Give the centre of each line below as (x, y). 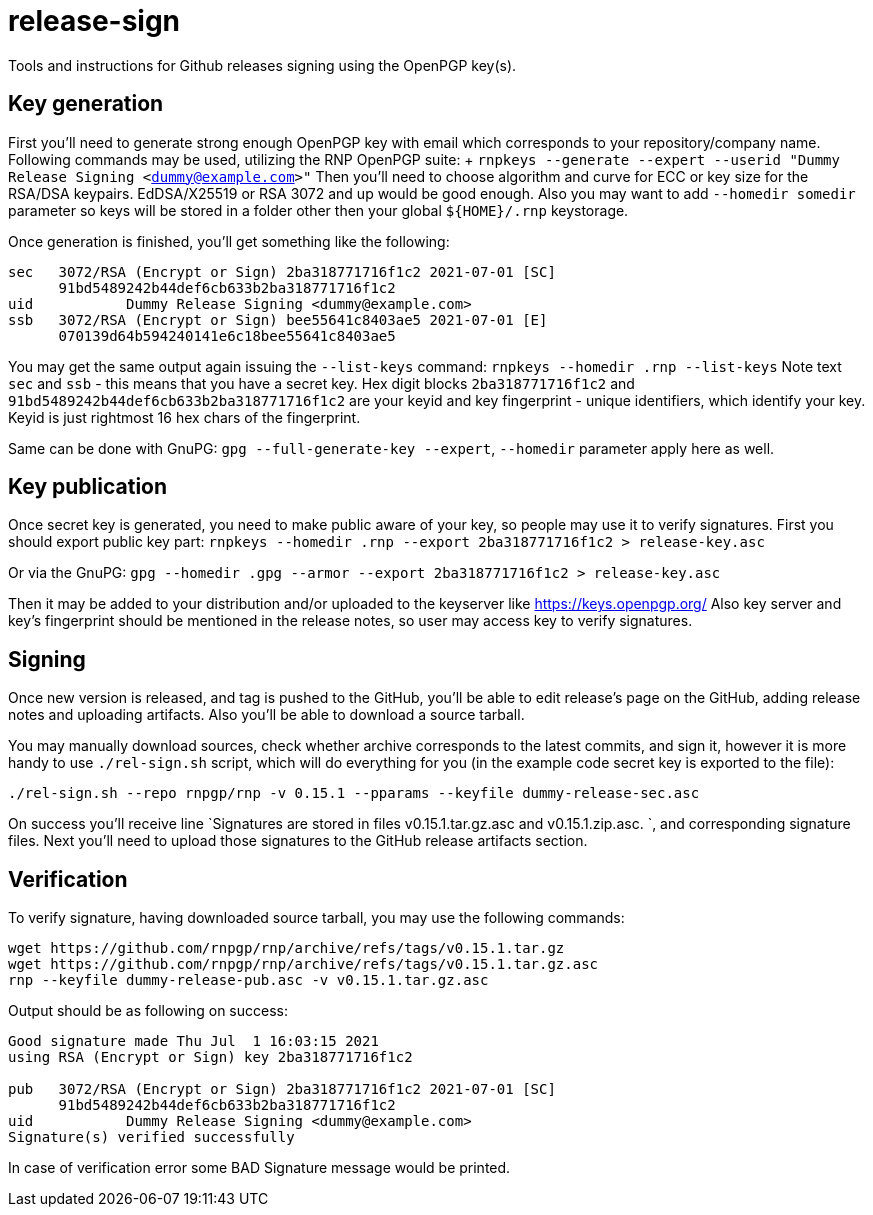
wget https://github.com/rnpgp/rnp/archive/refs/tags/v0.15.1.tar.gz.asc (303, 964)
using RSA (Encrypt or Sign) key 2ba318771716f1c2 (210, 1057)
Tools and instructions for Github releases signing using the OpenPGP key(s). (262, 65)
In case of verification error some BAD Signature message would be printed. (259, 1168)
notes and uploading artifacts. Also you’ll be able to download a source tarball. (266, 715)
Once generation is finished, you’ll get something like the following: (229, 241)
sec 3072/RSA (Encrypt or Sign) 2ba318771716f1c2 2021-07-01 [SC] (282, 271)
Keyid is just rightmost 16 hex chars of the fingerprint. (184, 417)
